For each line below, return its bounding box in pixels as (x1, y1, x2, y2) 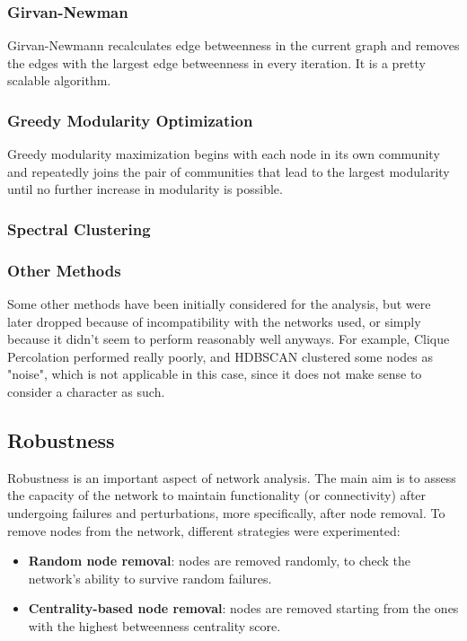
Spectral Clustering (7, 217, 151, 240)
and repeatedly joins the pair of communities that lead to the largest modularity (7, 162, 450, 180)
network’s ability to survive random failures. (28, 568, 272, 587)
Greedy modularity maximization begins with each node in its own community (7, 145, 440, 163)
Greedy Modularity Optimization (7, 109, 253, 131)
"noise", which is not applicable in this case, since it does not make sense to (7, 364, 422, 383)
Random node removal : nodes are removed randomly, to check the (28, 551, 411, 570)
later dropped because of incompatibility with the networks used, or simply (7, 312, 421, 330)
